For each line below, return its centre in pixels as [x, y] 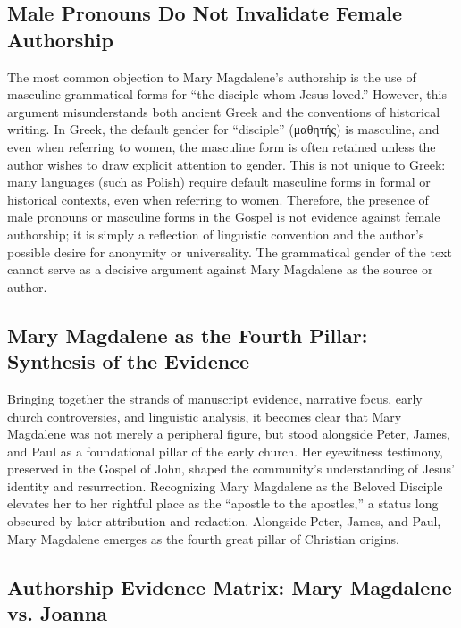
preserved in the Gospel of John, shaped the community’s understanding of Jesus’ [231, 469]
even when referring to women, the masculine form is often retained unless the [222, 146]
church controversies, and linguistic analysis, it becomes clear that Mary [205, 416]
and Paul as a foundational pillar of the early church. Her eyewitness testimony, [225, 451]
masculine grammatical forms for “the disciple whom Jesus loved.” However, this [227, 94]
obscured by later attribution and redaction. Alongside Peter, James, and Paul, [224, 521]
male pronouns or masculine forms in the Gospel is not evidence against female [224, 217]
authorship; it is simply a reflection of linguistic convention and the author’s [216, 234]
